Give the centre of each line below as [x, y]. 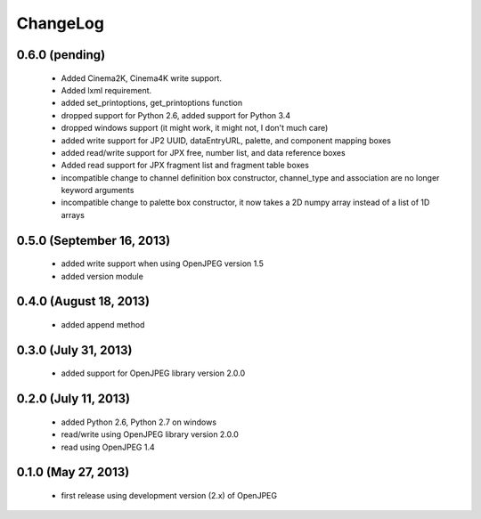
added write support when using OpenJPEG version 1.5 [163, 264]
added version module [102, 276]
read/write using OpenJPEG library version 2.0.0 [150, 434]
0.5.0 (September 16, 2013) [94, 240]
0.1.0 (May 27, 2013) [73, 472]
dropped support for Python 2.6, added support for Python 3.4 [176, 115]
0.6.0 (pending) [61, 55]
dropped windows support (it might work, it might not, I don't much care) [195, 128]
